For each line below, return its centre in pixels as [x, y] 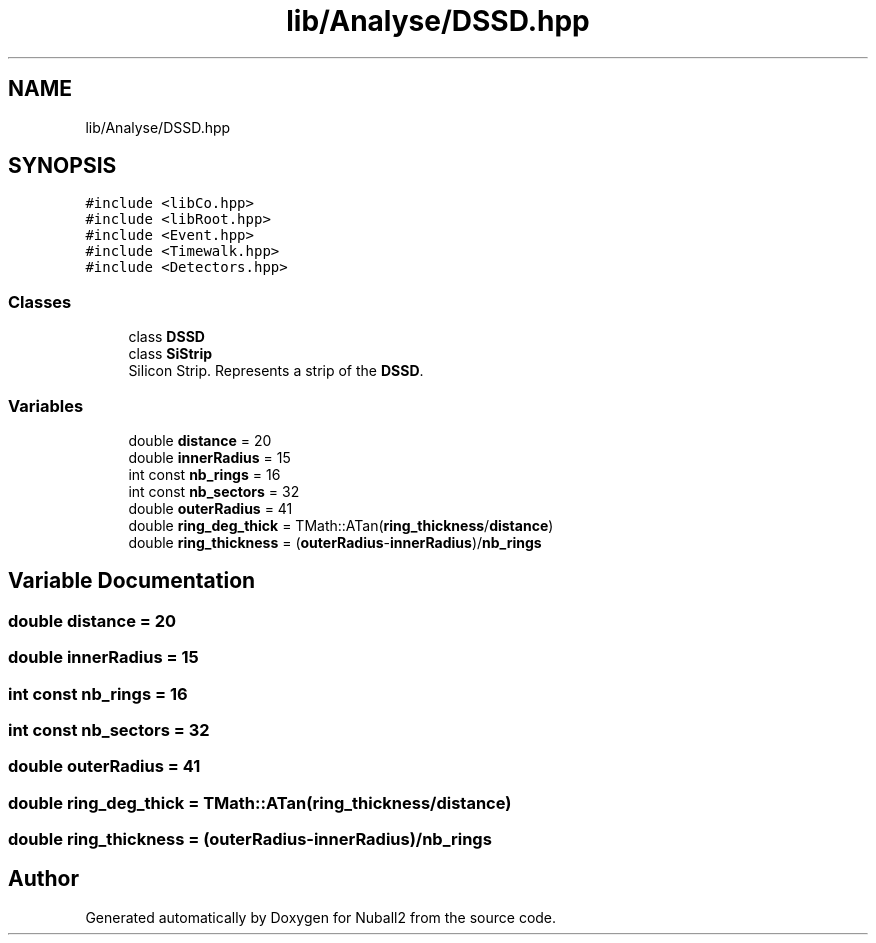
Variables [46, 405]
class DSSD [166, 337]
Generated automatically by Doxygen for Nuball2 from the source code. [321, 917]
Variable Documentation [132, 581]
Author [43, 879]
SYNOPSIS [62, 166]
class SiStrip [170, 354]
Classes [40, 301]
